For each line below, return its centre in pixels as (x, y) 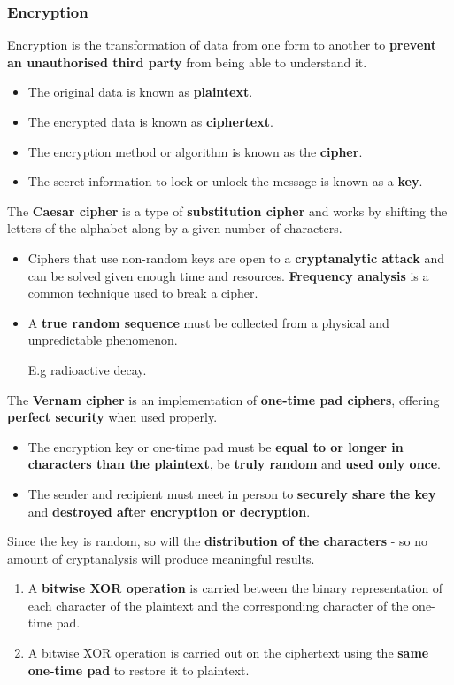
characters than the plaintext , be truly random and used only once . (235, 464)
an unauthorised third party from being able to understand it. (187, 62)
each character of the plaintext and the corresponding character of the (218, 605)
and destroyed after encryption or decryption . (169, 511)
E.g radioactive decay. (87, 369)
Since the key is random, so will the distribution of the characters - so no (218, 541)
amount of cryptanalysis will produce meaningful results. (161, 558)
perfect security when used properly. (112, 417)
